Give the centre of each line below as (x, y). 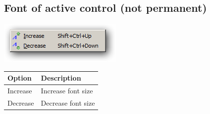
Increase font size (67, 91)
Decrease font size (68, 102)
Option (20, 78)
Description (61, 78)
